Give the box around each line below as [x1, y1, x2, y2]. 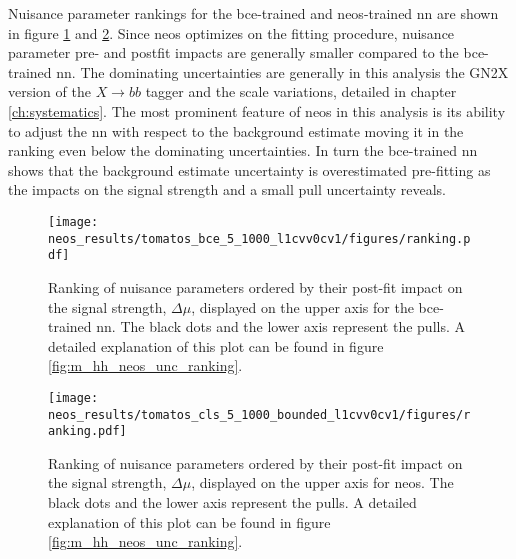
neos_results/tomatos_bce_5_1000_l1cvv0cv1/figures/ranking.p [48, 231, 471, 246]
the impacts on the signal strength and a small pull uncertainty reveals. [8, 179, 447, 200]
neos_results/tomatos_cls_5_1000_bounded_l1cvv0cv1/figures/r [48, 407, 471, 422]
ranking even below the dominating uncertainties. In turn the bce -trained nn [8, 140, 478, 161]
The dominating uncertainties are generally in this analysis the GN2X [80, 61, 509, 82]
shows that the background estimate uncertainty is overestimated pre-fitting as [8, 159, 491, 180]
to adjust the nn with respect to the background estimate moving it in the [8, 120, 464, 141]
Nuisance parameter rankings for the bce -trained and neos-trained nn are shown [8, 3, 499, 23]
